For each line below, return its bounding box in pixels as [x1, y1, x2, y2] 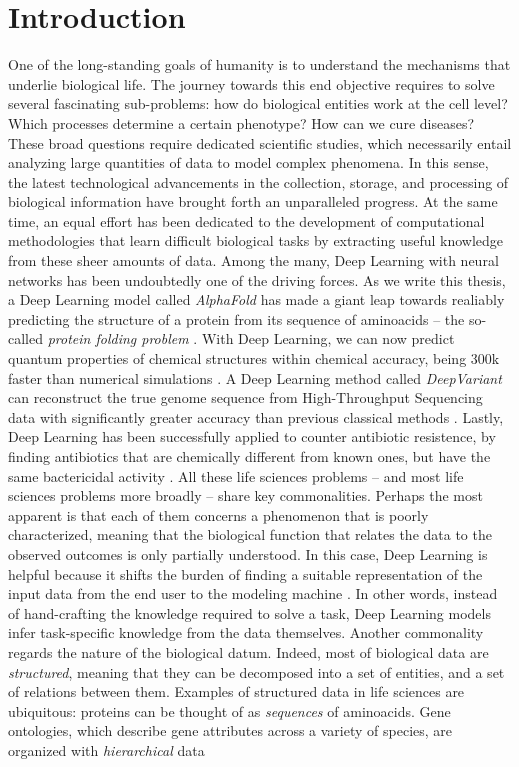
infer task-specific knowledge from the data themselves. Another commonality [8, 622, 484, 643]
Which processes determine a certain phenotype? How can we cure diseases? [8, 112, 475, 133]
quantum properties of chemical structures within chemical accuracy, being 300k [8, 348, 500, 369]
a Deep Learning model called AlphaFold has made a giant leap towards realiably [8, 289, 505, 310]
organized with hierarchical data [8, 739, 205, 760]
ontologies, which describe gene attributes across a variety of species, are [8, 720, 453, 741]
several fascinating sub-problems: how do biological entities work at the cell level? [8, 93, 508, 114]
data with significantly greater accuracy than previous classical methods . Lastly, [8, 406, 504, 427]
